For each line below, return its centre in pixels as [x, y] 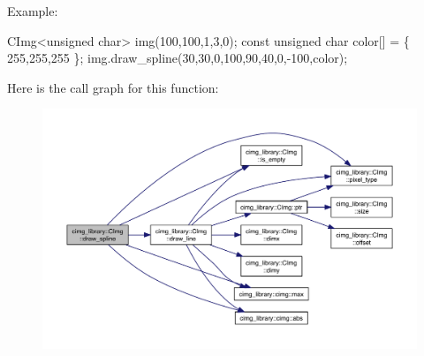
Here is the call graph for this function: [113, 87]
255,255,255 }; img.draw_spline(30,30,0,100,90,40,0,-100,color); [178, 58]
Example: [33, 11]
